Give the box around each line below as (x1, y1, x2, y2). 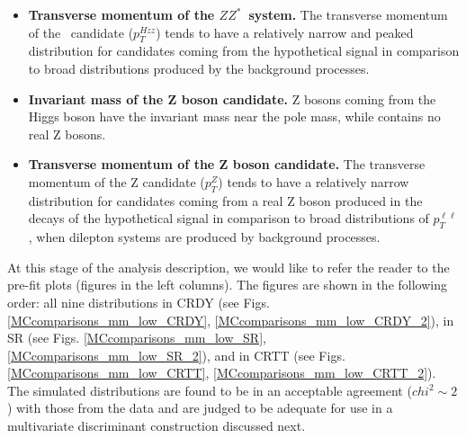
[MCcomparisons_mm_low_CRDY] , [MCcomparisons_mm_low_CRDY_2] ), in (7, 310, 454, 329)
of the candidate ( (28, 22, 134, 41)
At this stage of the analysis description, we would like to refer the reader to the (7, 257, 450, 276)
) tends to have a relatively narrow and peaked (156, 22, 414, 41)
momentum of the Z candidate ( (28, 172, 205, 191)
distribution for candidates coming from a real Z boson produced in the (28, 191, 423, 210)
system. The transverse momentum (248, 5, 448, 23)
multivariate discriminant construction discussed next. (7, 416, 306, 435)
